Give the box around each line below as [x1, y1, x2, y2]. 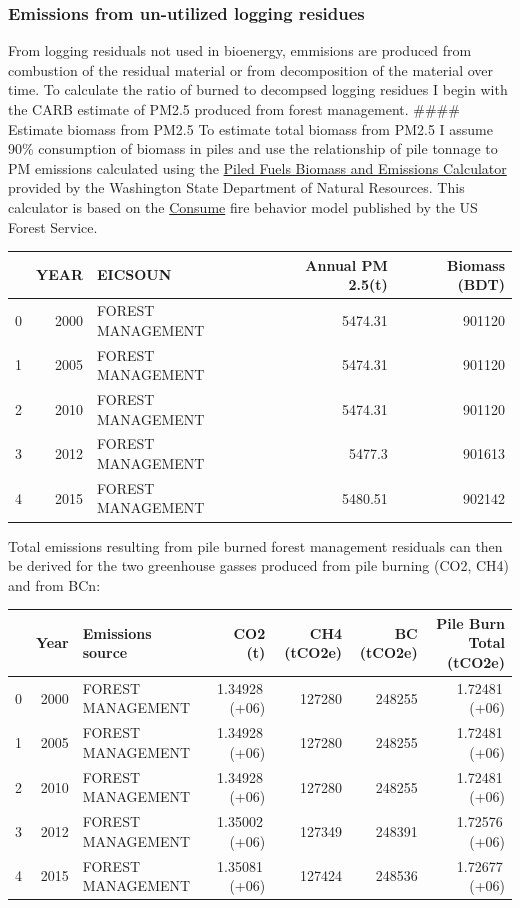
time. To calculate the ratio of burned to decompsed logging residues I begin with [8, 79, 508, 100]
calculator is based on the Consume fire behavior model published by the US [8, 196, 478, 217]
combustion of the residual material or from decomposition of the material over [8, 59, 494, 80]
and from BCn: [8, 574, 101, 595]
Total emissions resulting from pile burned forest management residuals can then [8, 535, 503, 556]
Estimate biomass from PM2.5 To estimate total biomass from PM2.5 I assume [8, 118, 494, 139]
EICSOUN [97, 264, 172, 285]
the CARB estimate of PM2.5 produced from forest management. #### [8, 99, 460, 119]
